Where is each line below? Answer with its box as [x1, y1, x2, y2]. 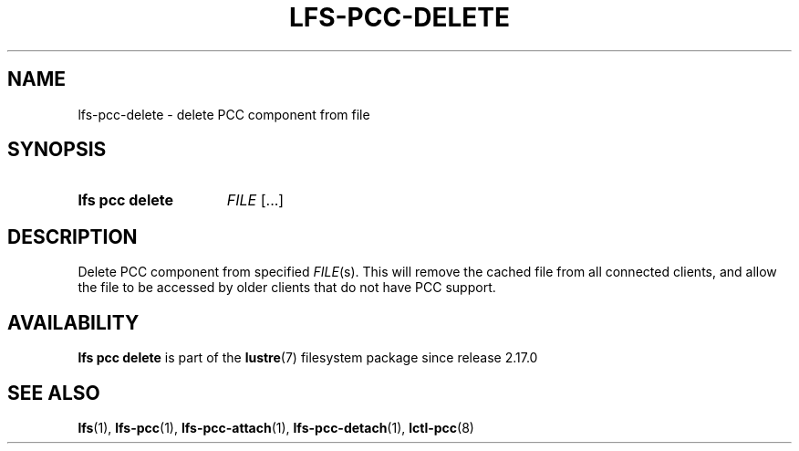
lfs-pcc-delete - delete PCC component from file [78, 106, 370, 122]
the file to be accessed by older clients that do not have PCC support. [78, 279, 496, 296]
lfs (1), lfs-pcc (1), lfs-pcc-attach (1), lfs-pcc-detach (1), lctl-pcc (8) [78, 419, 474, 435]
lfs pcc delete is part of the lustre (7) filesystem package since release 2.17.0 [78, 350, 538, 366]
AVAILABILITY [7, 310, 140, 334]
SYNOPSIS [7, 138, 107, 162]
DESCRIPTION [7, 225, 138, 248]
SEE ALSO [7, 381, 100, 404]
